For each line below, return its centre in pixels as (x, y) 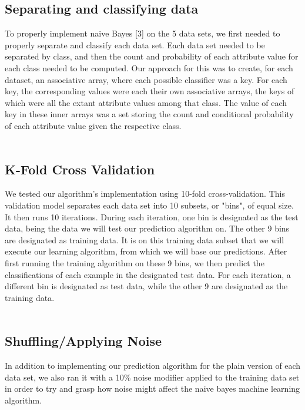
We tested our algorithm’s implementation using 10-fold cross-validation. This (145, 194)
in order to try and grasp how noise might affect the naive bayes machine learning (152, 388)
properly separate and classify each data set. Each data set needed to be (135, 44)
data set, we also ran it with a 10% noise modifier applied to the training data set (152, 377)
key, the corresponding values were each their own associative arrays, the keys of (150, 91)
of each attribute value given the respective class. (93, 125)
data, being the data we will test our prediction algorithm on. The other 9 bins (147, 228)
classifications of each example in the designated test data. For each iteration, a (148, 274)
